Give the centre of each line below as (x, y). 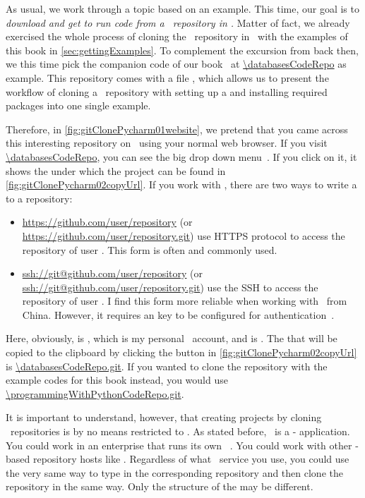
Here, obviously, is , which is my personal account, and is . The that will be (172, 338)
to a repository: (39, 198)
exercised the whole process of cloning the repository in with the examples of (177, 36)
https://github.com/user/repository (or (107, 222)
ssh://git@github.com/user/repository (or (113, 273)
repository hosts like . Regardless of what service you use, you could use (191, 459)
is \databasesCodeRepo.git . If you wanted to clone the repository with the (167, 366)
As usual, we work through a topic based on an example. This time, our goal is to (182, 8)
